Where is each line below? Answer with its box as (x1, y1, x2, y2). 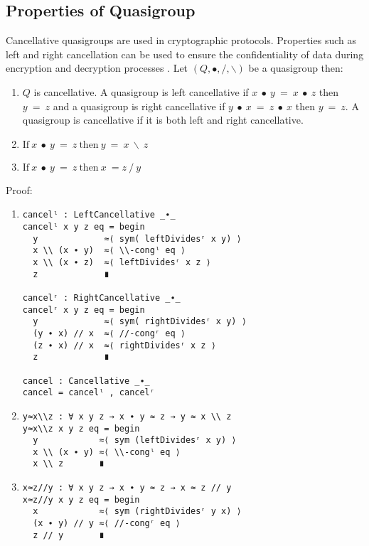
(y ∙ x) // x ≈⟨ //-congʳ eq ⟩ (33, 328, 186, 338)
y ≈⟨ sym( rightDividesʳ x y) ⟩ (33, 316, 247, 327)
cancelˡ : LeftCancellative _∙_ (22, 210, 176, 220)
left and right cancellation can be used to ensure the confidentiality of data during (6, 46, 364, 61)
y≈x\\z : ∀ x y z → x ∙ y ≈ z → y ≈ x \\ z (22, 411, 232, 422)
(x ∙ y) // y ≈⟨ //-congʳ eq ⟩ (33, 518, 181, 529)
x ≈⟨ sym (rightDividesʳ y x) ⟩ (33, 506, 242, 517)
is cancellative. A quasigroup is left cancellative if (33, 84, 249, 99)
